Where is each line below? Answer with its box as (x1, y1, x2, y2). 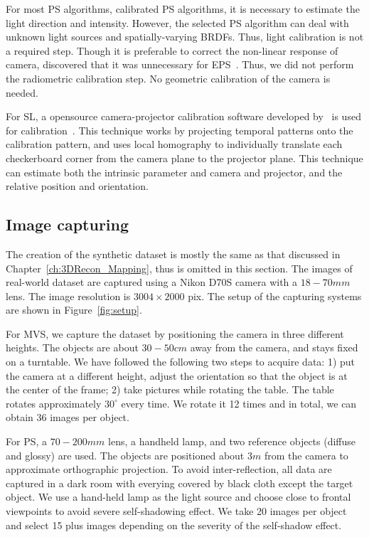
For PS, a (6, 434, 48, 449)
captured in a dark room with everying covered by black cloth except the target (6, 475, 353, 490)
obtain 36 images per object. (6, 410, 129, 425)
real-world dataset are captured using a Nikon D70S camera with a (6, 275, 298, 289)
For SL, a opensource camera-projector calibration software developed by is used (6, 109, 361, 124)
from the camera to (264, 447, 348, 462)
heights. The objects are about (6, 340, 139, 355)
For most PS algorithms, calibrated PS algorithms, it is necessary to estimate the (6, 1, 360, 16)
